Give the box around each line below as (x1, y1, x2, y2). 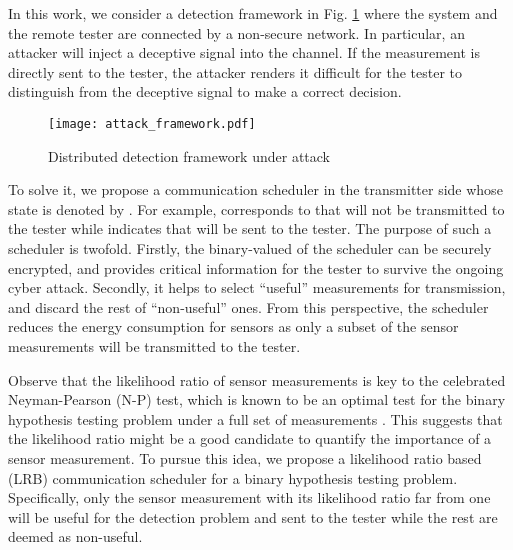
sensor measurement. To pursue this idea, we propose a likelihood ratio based (8, 447, 482, 468)
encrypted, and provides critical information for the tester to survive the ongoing (8, 257, 504, 278)
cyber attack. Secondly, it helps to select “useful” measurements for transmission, (8, 277, 506, 298)
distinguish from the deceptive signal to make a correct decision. (8, 81, 402, 102)
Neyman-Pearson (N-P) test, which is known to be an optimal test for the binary (8, 389, 506, 410)
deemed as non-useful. (8, 526, 143, 547)
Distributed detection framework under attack (48, 145, 331, 166)
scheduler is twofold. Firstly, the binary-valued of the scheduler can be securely (8, 238, 492, 258)
